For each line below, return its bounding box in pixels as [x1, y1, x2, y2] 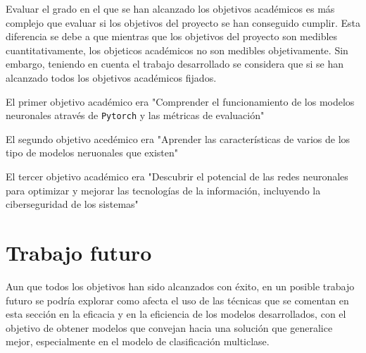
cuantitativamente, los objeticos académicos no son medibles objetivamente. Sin [6, 42, 348, 57]
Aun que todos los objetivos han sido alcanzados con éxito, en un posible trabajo [6, 278, 355, 293]
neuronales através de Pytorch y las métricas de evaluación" [6, 108, 265, 123]
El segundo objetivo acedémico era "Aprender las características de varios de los [6, 131, 351, 146]
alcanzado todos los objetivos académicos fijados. [6, 70, 217, 85]
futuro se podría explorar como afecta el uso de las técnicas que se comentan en [6, 292, 349, 307]
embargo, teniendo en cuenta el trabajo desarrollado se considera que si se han [6, 56, 344, 71]
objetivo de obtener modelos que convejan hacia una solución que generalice [6, 320, 333, 335]
